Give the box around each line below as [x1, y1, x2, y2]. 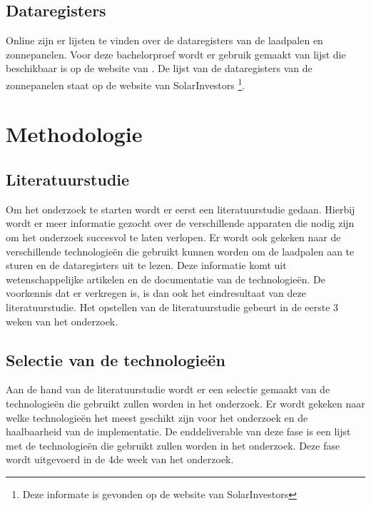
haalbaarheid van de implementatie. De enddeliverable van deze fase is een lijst [6, 424, 351, 439]
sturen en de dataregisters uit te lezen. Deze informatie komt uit [6, 258, 287, 273]
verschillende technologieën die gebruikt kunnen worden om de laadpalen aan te [6, 243, 355, 258]
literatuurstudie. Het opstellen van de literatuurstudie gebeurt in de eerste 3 [6, 299, 339, 314]
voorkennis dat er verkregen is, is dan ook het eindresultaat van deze [6, 285, 306, 300]
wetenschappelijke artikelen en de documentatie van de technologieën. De [6, 271, 325, 286]
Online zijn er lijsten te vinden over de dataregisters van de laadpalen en [6, 33, 323, 48]
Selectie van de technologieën [6, 348, 225, 370]
